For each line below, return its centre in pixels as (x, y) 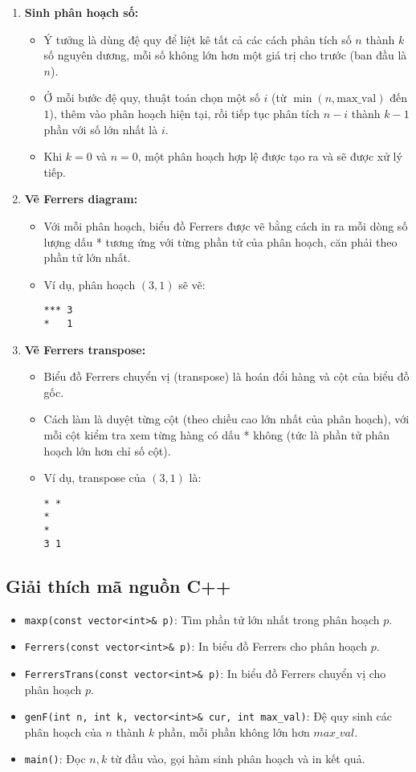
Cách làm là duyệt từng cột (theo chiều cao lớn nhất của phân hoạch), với (226, 419)
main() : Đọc (55, 759)
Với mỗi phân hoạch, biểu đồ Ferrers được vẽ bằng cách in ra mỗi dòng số (226, 225)
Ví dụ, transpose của (95, 478)
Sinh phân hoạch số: (82, 12)
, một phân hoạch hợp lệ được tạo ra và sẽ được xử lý (270, 156)
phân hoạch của (63, 731)
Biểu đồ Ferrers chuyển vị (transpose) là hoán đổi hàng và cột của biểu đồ (226, 376)
